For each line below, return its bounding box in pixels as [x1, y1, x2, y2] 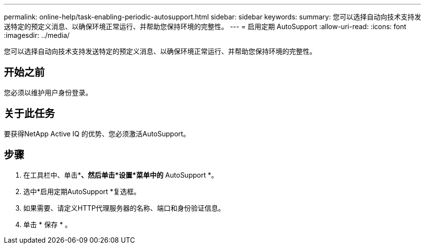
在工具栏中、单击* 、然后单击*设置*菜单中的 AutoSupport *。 [23, 170, 218, 179]
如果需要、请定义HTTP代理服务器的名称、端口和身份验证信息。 [23, 203, 225, 212]
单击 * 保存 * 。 [23, 220, 72, 229]
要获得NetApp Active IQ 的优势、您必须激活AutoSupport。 [4, 129, 190, 138]
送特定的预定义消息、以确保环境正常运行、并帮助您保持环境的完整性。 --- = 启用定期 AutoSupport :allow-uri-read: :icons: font [4, 22, 407, 31]
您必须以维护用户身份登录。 [4, 88, 92, 97]
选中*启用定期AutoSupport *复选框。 [23, 187, 141, 196]
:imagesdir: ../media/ [4, 31, 70, 39]
